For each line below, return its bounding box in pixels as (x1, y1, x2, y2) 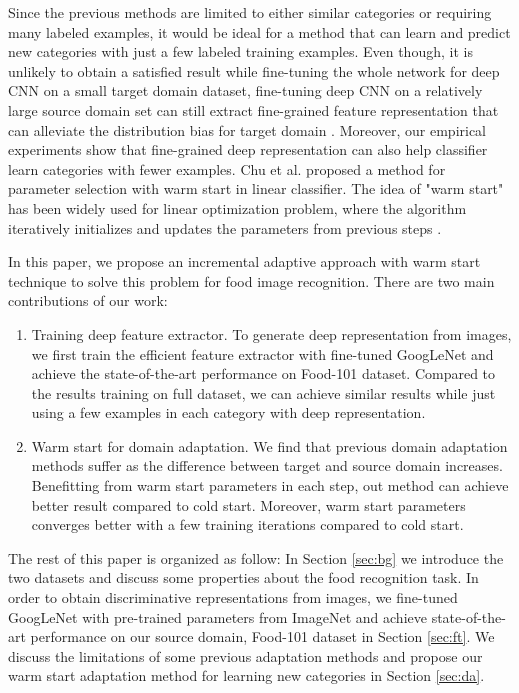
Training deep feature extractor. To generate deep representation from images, (31, 323, 512, 344)
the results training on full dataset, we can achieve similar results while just (31, 382, 496, 403)
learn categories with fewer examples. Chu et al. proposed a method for (8, 158, 446, 179)
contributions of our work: (8, 290, 168, 311)
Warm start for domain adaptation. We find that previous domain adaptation (31, 435, 508, 456)
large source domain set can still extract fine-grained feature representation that (8, 99, 499, 120)
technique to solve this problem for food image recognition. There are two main (8, 270, 495, 291)
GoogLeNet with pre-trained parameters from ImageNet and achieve (8, 606, 427, 627)
